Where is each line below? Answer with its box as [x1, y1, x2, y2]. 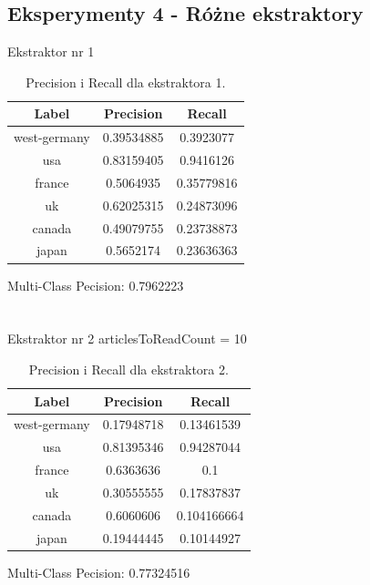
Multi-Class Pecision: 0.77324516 [7, 562, 190, 581]
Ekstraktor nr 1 [7, 42, 95, 61]
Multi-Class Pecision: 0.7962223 [7, 275, 184, 294]
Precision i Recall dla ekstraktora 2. [28, 359, 229, 378]
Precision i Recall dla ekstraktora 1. [26, 72, 226, 91]
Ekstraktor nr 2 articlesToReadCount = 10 [7, 329, 247, 348]
